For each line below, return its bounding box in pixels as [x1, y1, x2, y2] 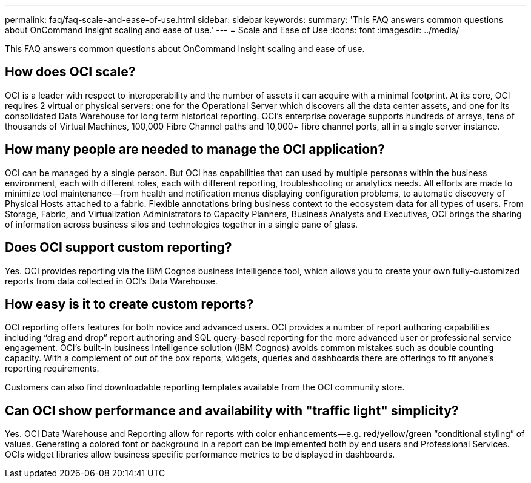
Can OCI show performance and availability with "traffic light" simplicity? [5, 402, 459, 418]
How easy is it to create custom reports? [5, 296, 254, 312]
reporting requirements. [5, 363, 99, 374]
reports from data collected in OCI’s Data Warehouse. [5, 275, 218, 286]
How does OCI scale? [5, 64, 136, 80]
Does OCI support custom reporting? [5, 240, 232, 255]
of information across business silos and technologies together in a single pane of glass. [5, 218, 358, 229]
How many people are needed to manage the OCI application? [5, 142, 386, 157]
